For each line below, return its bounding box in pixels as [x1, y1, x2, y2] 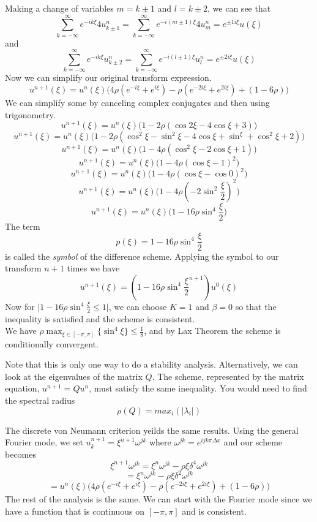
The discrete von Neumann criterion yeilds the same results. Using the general [5, 423, 299, 436]
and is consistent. [182, 504, 247, 517]
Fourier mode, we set [5, 436, 83, 448]
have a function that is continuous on [5, 504, 145, 517]
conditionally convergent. [5, 337, 99, 350]
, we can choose [108, 300, 167, 312]
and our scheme [223, 436, 283, 448]
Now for [5, 300, 35, 312]
